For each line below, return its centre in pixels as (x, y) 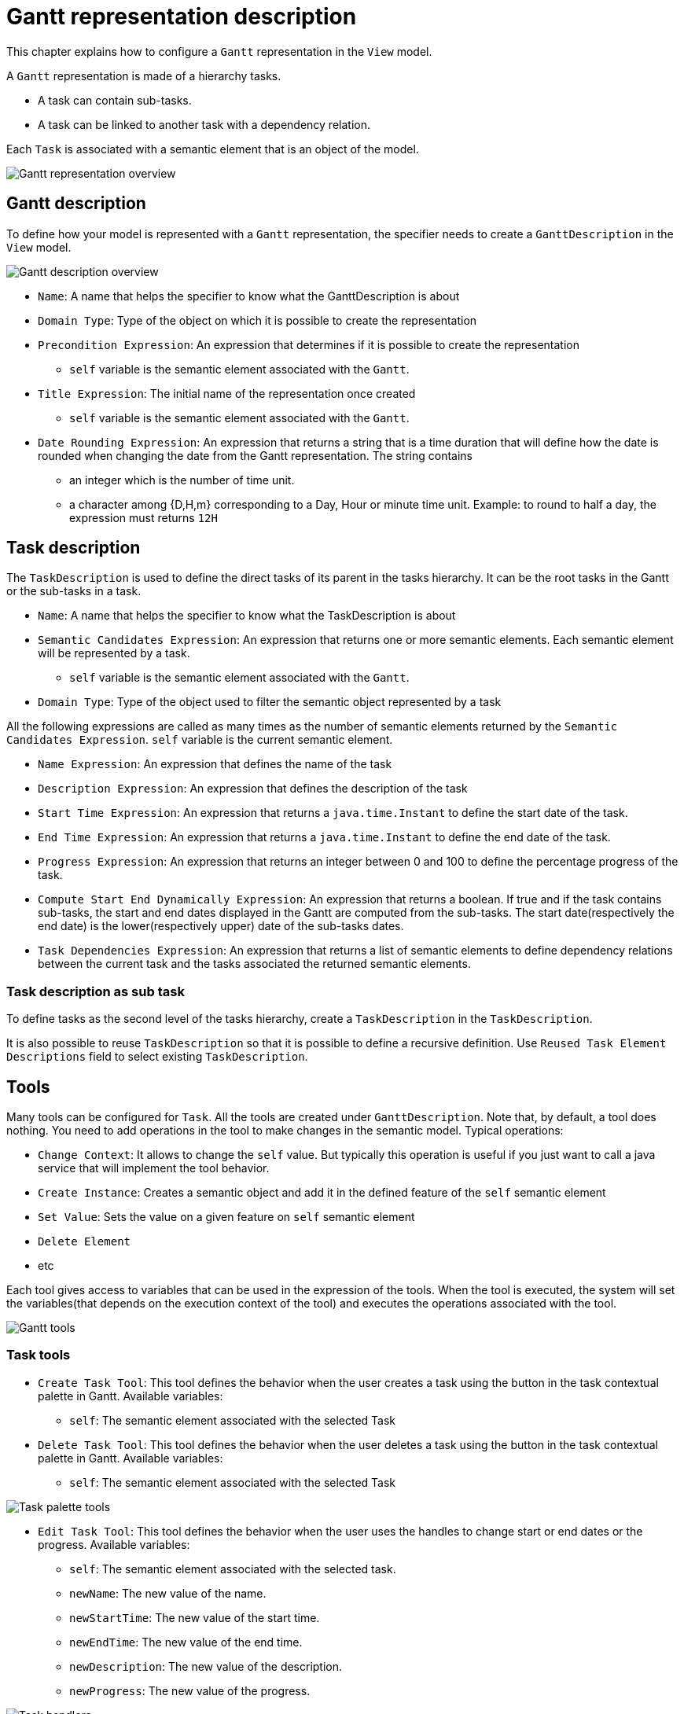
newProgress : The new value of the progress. (190, 1690)
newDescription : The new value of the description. (206, 1666)
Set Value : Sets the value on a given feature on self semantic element (226, 1217)
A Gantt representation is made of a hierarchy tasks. (144, 75)
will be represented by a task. (114, 653)
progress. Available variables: (114, 1544)
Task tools (39, 1355)
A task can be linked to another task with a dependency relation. (204, 124)
